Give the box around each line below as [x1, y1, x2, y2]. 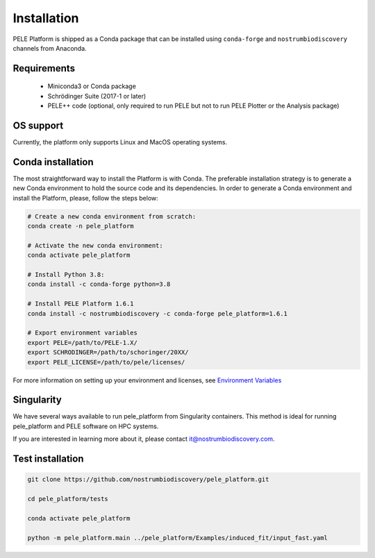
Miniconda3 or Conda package [47, 82, 137, 90]
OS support [12, 119, 64, 131]
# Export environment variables [27, 329, 138, 337]
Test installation [12, 453, 84, 465]
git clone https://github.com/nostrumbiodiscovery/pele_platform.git [27, 475, 269, 484]
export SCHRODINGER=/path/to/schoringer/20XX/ [27, 348, 189, 357]
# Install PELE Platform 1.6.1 [27, 300, 135, 308]
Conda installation [12, 156, 94, 168]
